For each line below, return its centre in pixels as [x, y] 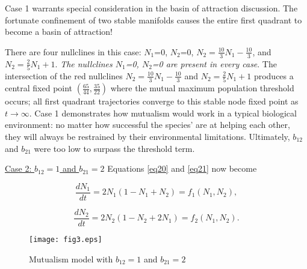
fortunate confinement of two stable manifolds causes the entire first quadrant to [153, 20]
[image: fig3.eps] [66, 239]
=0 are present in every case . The [214, 63]
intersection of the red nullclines [64, 75]
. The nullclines [84, 63]
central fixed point [39, 88]
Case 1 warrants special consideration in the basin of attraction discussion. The [151, 8]
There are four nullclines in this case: [73, 51]
